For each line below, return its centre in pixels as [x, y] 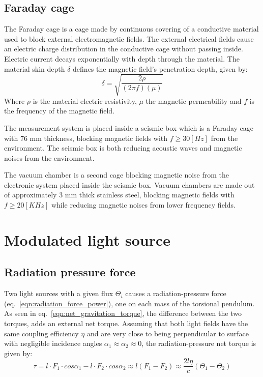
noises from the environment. [49, 157]
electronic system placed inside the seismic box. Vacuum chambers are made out [129, 184]
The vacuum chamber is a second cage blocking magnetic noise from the [117, 175]
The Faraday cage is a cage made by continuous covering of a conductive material [131, 29]
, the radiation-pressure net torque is [199, 343]
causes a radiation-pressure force [176, 293]
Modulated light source [87, 239]
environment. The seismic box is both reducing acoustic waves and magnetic [123, 148]
